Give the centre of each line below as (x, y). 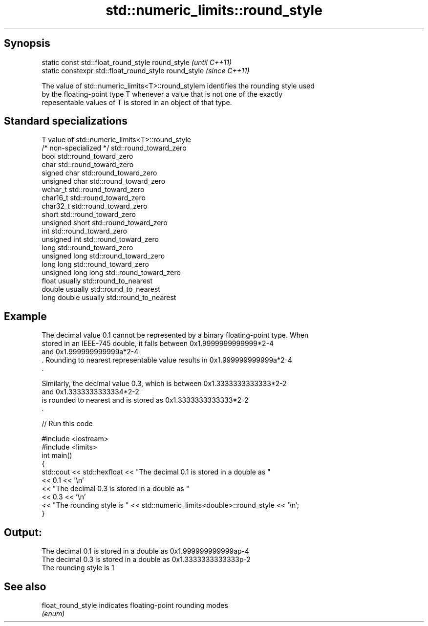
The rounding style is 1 (78, 568)
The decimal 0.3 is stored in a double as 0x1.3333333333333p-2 (146, 560)
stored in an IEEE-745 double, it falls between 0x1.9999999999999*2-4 (158, 344)
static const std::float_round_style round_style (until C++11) (137, 62)
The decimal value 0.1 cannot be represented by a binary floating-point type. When (175, 335)
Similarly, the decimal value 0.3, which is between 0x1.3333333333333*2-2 (164, 384)
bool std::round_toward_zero (87, 156)
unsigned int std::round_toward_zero (100, 239)
